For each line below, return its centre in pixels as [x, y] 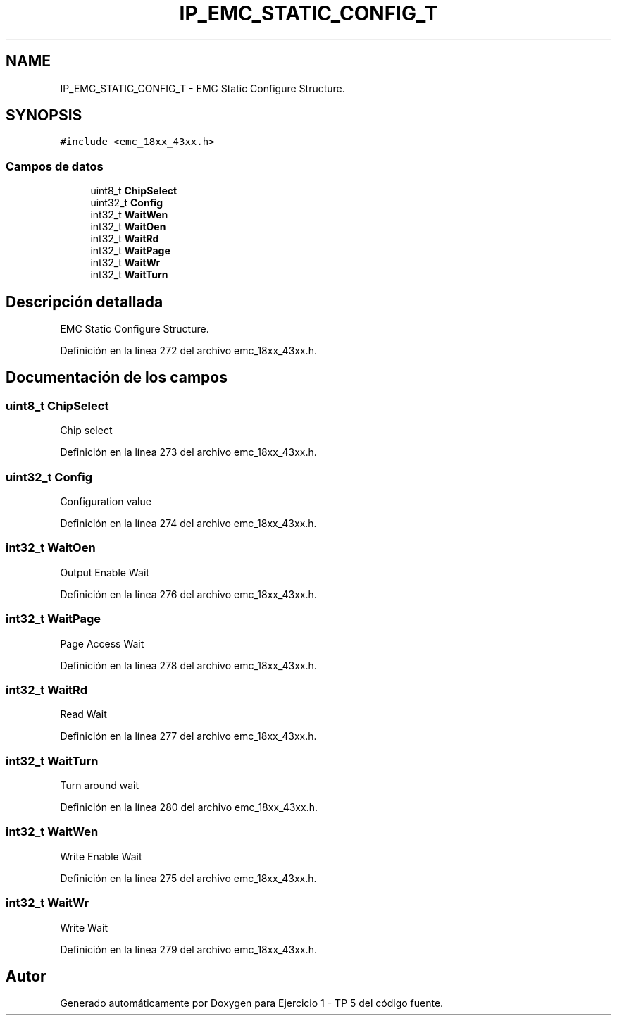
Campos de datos [55, 166]
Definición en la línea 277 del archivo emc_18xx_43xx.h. [188, 736]
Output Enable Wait [105, 572]
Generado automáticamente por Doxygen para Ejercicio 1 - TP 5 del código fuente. [252, 1003]
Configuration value [106, 501]
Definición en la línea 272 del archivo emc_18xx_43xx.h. [188, 351]
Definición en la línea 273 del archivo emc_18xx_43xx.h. [188, 452]
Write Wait [84, 927]
